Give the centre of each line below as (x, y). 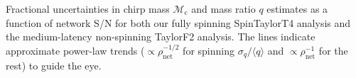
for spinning (209, 50)
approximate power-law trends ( (75, 50)
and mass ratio (223, 9)
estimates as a (297, 9)
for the (333, 50)
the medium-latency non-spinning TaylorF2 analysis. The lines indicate (161, 37)
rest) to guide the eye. (54, 65)
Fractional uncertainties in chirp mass (88, 9)
